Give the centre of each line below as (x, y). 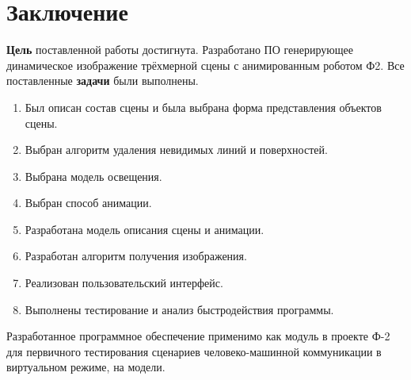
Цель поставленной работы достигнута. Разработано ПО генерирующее (180, 50)
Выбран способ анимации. (88, 203)
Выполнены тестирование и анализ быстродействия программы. (179, 309)
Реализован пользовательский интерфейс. (124, 283)
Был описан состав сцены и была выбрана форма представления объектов (203, 107)
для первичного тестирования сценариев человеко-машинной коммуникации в (194, 351)
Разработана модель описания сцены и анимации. (145, 229)
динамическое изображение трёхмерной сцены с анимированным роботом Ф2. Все (205, 65)
